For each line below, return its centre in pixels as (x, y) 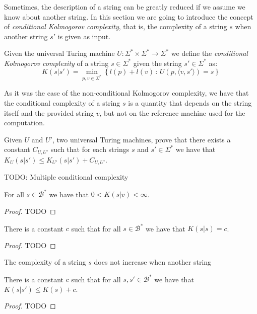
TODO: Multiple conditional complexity (66, 177)
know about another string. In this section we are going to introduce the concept (129, 16)
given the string (157, 63)
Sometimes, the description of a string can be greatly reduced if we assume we (125, 7)
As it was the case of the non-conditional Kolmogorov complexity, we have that (126, 93)
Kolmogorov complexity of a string (56, 63)
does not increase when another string (153, 262)
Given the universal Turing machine (59, 53)
